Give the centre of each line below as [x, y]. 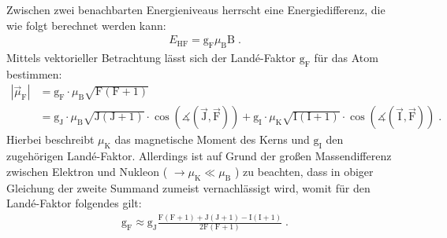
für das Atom [346, 58]
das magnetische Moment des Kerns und [212, 139]
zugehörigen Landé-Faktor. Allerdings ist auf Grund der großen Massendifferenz [199, 156]
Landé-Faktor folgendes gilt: [74, 203]
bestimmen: [34, 73]
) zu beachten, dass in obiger [304, 171]
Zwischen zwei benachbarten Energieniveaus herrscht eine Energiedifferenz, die [196, 9]
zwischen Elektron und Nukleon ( [87, 171]
